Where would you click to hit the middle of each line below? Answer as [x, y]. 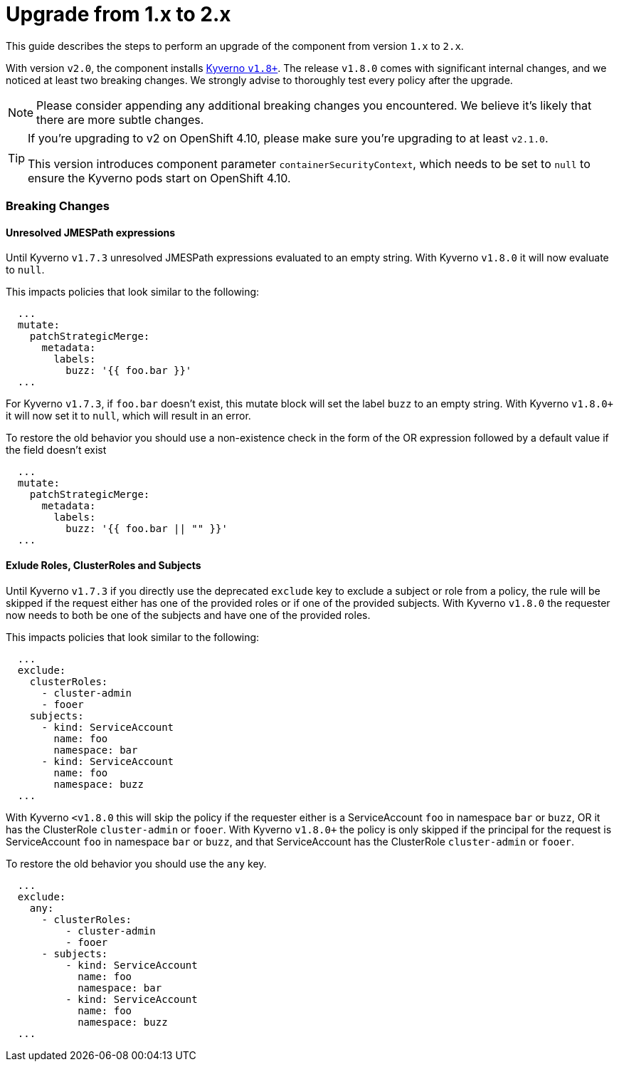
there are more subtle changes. [120, 119]
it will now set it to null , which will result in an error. [128, 416]
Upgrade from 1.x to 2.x [118, 14]
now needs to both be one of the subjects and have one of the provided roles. [188, 615]
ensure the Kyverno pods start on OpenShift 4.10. [159, 178]
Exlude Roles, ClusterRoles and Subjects [104, 565]
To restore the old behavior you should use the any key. [136, 863]
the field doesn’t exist [56, 450]
